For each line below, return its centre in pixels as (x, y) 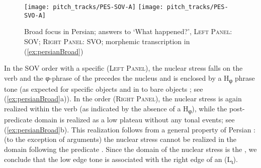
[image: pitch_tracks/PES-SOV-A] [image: (94, 7)
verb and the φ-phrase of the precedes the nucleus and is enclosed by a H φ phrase (129, 78)
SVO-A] (35, 15)
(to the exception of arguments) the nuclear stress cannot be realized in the (120, 139)
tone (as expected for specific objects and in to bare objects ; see (104, 89)
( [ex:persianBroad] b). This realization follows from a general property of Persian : (130, 129)
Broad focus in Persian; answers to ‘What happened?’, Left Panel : (128, 31)
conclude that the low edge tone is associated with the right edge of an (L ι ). (121, 159)
